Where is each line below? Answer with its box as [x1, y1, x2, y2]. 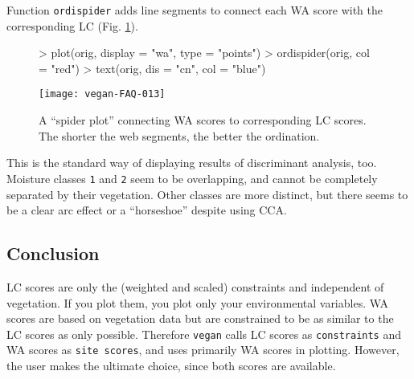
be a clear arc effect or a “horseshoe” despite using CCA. [6, 202, 287, 218]
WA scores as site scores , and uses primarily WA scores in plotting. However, [6, 341, 400, 358]
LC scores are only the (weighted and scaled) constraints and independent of [6, 278, 384, 295]
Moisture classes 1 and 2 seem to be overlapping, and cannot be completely [6, 169, 378, 186]
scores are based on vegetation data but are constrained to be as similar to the [6, 310, 394, 327]
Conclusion [6, 241, 100, 266]
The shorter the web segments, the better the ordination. [39, 127, 320, 144]
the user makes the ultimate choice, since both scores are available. [6, 357, 336, 374]
